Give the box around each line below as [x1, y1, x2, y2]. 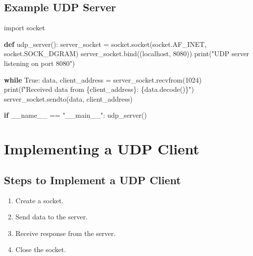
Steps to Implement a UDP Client [4, 172, 181, 187]
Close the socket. [15, 244, 66, 255]
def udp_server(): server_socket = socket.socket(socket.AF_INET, [4, 39, 207, 49]
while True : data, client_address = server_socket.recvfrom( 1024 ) [4, 74, 202, 85]
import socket [4, 22, 45, 33]
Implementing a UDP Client [4, 139, 200, 159]
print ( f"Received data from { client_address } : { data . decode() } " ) [4, 84, 194, 94]
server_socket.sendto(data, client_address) [4, 93, 133, 104]
